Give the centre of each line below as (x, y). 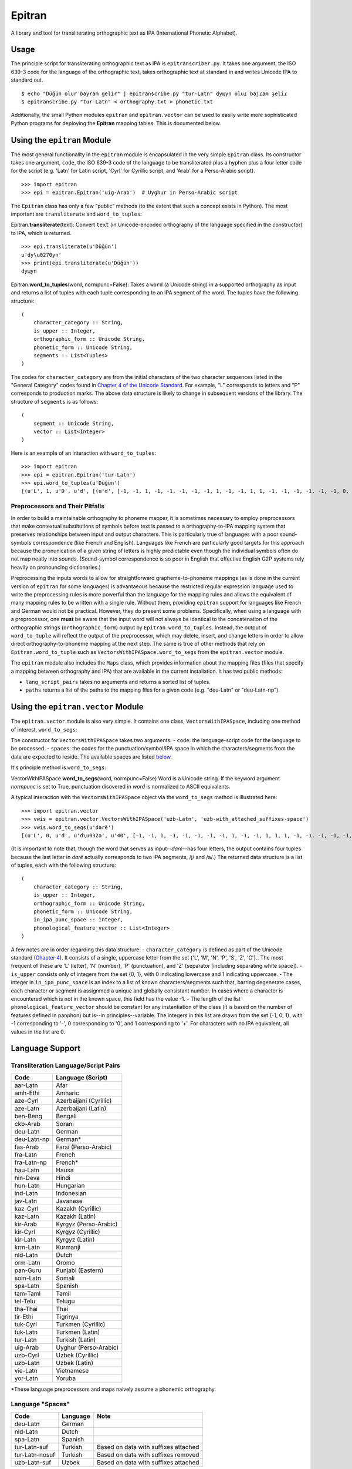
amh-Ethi (27, 1093)
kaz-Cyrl (26, 1209)
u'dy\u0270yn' (41, 255)
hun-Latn (27, 1185)
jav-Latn (26, 1200)
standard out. (27, 80)
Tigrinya (67, 1316)
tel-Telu (25, 1301)
